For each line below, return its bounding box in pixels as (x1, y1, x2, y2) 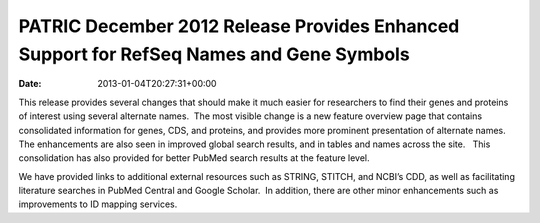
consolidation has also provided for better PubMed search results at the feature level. (18, 152, 370, 164)
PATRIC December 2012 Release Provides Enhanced (18, 15, 460, 37)
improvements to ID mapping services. (18, 198, 178, 210)
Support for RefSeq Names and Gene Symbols (18, 43, 410, 65)
